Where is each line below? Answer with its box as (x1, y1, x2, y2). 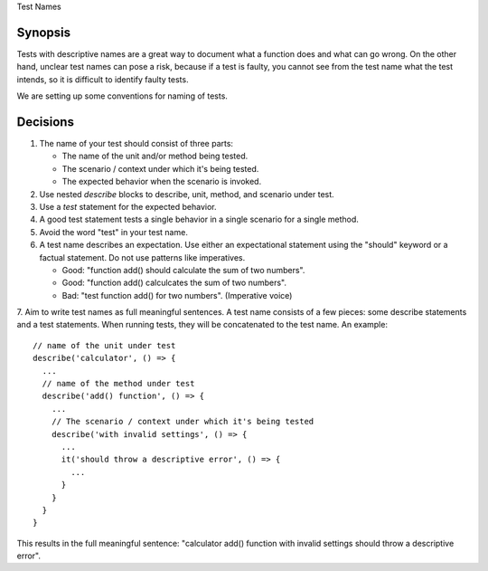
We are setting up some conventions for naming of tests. (16, 90, 228, 101)
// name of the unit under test (33, 340, 176, 350)
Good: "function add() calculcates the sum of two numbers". (61, 277, 287, 289)
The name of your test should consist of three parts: (39, 138, 234, 148)
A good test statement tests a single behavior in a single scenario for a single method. (39, 214, 359, 225)
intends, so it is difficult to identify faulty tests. (16, 73, 189, 85)
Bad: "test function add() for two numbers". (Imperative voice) (61, 290, 293, 300)
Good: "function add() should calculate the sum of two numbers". (61, 264, 305, 275)
